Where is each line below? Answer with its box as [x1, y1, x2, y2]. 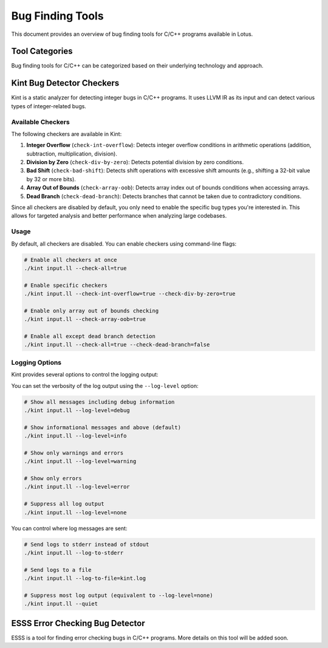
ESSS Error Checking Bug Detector [11, 618, 145, 629]
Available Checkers [11, 117, 70, 126]
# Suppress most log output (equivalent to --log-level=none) [24, 591, 213, 599]
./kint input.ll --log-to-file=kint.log [24, 575, 146, 582]
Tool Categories [11, 46, 73, 57]
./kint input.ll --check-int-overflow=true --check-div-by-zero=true [24, 291, 236, 297]
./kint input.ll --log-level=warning [24, 458, 137, 465]
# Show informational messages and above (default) [24, 424, 182, 431]
